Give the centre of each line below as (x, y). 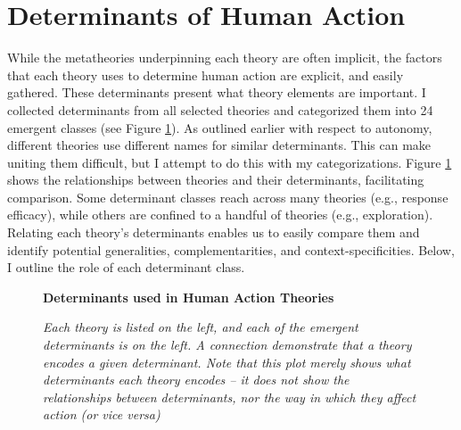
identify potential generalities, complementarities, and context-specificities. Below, (231, 249)
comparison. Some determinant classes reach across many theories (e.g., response (228, 197)
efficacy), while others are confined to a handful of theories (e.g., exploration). (220, 215)
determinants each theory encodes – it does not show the (196, 380)
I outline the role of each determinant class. (126, 267)
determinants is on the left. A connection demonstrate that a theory (227, 345)
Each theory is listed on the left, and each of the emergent (201, 327)
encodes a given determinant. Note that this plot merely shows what (227, 362)
